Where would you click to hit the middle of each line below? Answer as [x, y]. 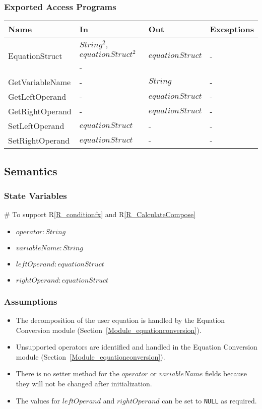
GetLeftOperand [37, 97]
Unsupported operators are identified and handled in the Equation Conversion [137, 347]
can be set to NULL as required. [209, 400]
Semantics [31, 171]
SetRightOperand [39, 141]
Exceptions [232, 29]
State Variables [36, 195]
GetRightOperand [40, 111]
